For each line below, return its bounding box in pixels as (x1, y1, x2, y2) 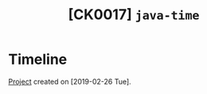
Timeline (8, 50, 68, 69)
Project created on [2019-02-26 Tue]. (8, 76, 131, 86)
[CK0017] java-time (68, 6, 200, 24)
